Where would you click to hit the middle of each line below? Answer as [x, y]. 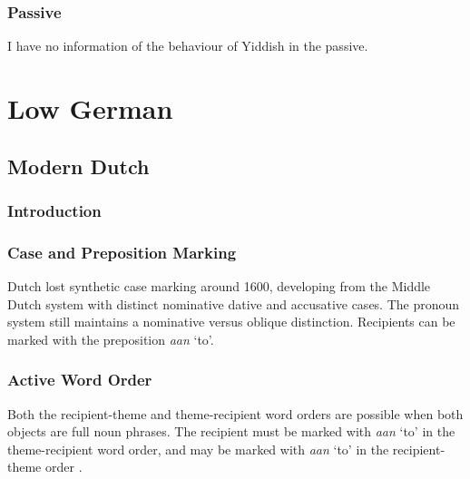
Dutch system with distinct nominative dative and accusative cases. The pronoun [234, 303]
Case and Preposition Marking [122, 252]
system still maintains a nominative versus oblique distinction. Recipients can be [231, 322]
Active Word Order [80, 380]
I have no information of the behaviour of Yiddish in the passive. [188, 46]
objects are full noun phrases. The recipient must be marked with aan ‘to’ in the [231, 431]
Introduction [54, 210]
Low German [90, 108]
